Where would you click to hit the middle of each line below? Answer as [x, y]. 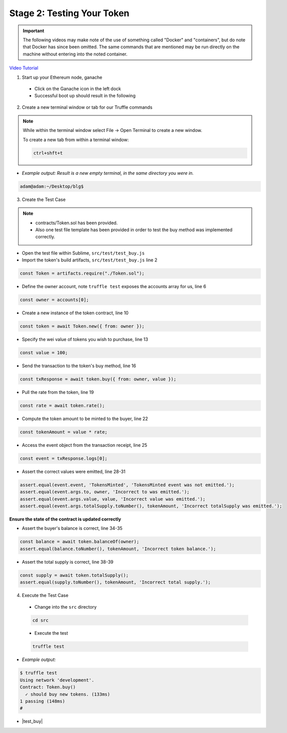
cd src [40, 620]
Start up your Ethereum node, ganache [62, 77]
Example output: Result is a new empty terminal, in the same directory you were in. [108, 173]
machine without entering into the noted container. [75, 54]
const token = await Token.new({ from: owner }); [82, 326]
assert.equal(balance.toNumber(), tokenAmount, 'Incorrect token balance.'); [118, 549]
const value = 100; [44, 353]
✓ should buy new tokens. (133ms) [68, 694]
